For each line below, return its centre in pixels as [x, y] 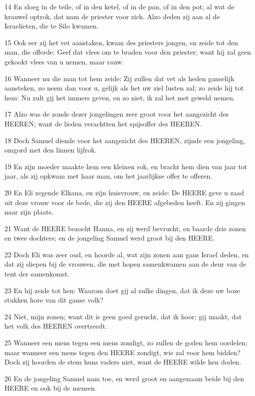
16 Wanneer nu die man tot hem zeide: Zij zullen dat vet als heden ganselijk [119, 78]
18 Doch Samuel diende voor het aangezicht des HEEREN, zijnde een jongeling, [125, 140]
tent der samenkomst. [37, 274]
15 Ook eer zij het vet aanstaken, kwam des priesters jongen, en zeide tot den [121, 42]
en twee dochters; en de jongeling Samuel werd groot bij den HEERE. [110, 238]
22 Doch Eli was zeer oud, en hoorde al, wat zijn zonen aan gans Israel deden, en [127, 254]
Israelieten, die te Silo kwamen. [52, 26]
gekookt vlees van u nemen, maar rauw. [64, 61]
